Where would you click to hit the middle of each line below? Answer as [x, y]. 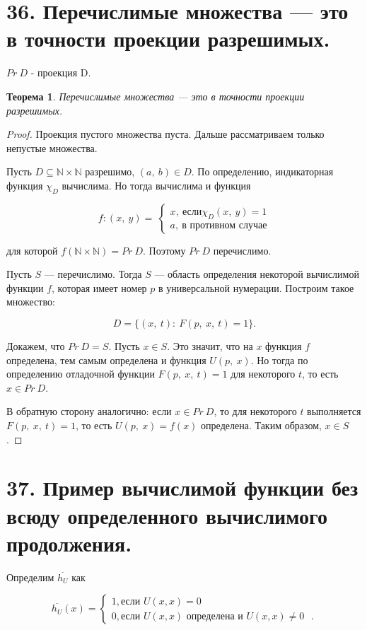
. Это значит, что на [210, 346]
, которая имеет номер [99, 287]
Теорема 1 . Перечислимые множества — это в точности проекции [156, 96]
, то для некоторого [255, 411]
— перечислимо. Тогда [93, 274]
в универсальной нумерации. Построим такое [256, 287]
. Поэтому [164, 250]
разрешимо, [110, 171]
